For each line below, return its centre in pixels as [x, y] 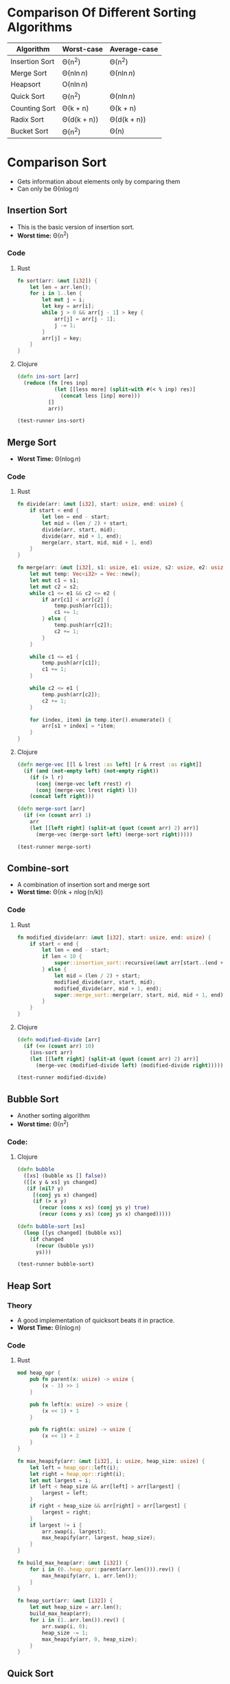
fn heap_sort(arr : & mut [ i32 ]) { [65, 1601]
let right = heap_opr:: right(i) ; [78, 1474]
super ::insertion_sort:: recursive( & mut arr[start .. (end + [139, 963]
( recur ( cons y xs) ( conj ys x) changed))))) [105, 1214]
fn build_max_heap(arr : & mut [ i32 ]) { [72, 1563]
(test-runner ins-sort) [51, 421]
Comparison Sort [57, 162]
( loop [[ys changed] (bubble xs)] [73, 1233]
